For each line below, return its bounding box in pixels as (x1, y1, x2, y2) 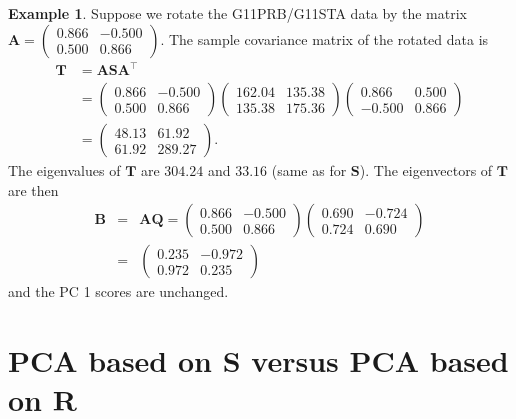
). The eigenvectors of (359, 160, 493, 181)
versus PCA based (251, 340, 509, 381)
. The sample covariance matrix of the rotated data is (160, 28, 489, 49)
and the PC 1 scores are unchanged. (8, 281, 229, 302)
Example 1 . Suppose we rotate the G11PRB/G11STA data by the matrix (8, 3, 467, 23)
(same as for (271, 160, 347, 181)
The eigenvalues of (8, 160, 121, 181)
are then (8, 179, 59, 200)
